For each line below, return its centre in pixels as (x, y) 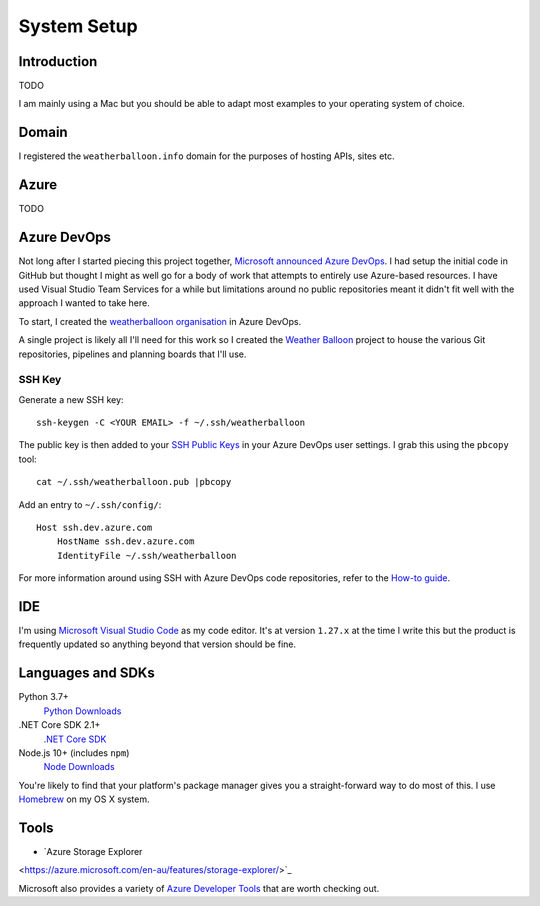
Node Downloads (79, 767)
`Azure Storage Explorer (93, 852)
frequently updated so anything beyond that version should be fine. (157, 644)
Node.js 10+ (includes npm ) (74, 752)
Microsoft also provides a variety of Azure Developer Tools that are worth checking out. (199, 888)
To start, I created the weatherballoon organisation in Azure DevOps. (160, 321)
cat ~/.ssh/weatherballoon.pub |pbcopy (134, 482)
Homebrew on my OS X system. (84, 799)
